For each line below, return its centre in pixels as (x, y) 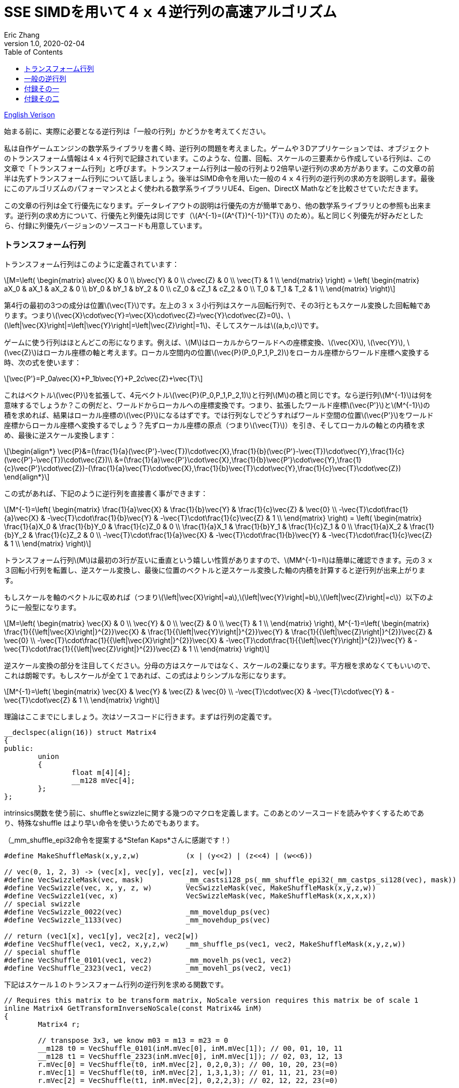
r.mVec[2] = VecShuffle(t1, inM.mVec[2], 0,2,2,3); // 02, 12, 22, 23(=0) (188, 1080)
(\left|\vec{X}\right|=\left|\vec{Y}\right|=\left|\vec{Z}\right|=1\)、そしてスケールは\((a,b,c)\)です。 (164, 325)
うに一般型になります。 (42, 607)
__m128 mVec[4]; (103, 780)
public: (19, 748)
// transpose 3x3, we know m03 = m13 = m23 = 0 (133, 1040)
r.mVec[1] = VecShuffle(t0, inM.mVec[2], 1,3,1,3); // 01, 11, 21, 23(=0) (188, 1072)
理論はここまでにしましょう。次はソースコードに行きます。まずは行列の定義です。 (140, 716)
